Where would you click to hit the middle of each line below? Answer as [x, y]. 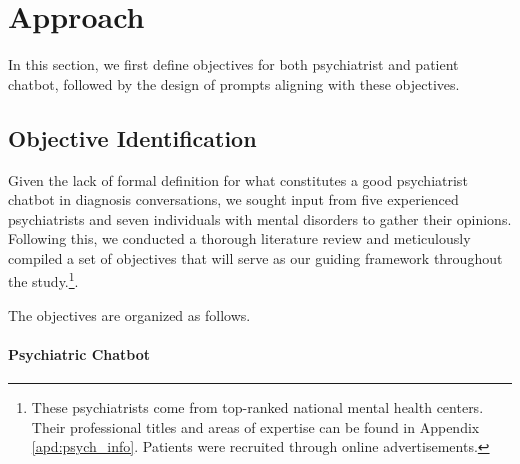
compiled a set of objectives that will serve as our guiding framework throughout [255, 257]
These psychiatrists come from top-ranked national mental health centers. [257, 407]
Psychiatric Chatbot [79, 353]
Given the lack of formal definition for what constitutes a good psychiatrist [238, 179]
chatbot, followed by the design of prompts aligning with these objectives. [234, 83]
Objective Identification [132, 137]
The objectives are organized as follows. [129, 314]
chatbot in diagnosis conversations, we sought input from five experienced [233, 199]
